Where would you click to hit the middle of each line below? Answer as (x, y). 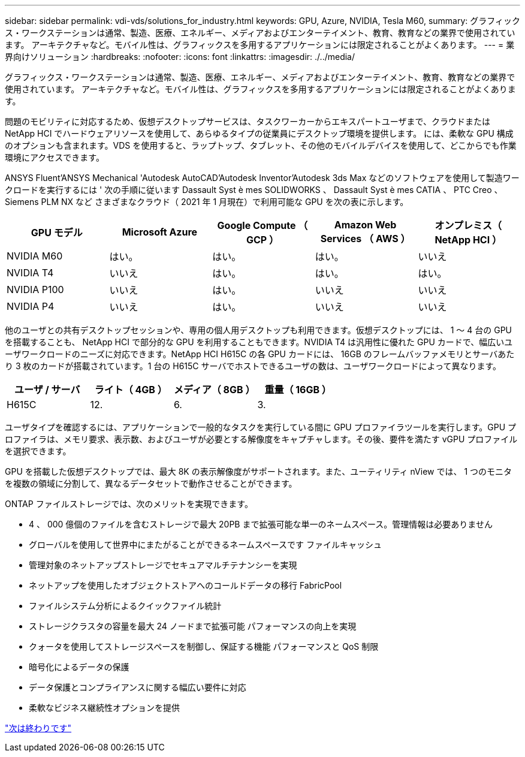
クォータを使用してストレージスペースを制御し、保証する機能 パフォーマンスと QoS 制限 (204, 646)
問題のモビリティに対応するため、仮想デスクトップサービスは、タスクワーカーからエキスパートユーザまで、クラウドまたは (248, 121)
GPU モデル (57, 233)
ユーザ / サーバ (47, 390)
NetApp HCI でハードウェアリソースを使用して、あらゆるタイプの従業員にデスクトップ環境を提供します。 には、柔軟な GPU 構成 (259, 133)
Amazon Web (365, 225)
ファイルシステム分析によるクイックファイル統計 (125, 606)
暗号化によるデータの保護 (79, 667)
